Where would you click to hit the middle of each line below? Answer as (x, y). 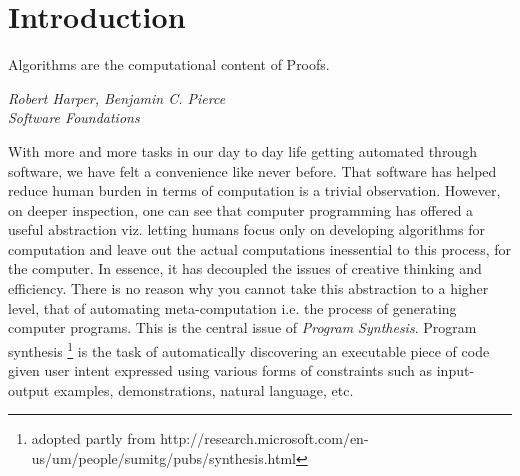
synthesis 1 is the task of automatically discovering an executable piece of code (249, 349)
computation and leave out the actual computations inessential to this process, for (259, 248)
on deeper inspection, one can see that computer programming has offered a (241, 209)
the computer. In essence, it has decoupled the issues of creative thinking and (245, 268)
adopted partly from (93, 438)
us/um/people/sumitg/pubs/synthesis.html (163, 457)
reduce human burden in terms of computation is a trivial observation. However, (254, 190)
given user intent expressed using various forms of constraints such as (220, 370)
